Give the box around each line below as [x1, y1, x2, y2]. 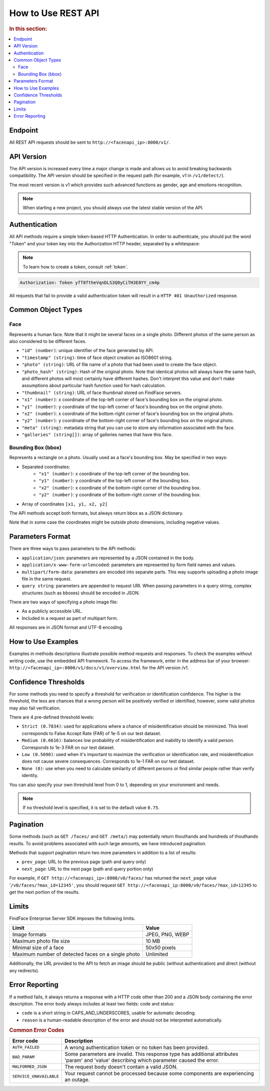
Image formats [12, 931, 47, 938]
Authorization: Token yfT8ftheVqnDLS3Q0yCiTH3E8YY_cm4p [19, 279, 160, 285]
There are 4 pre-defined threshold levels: [9, 714, 94, 720]
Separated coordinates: [21, 464, 70, 470]
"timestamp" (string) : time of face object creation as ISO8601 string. [21, 354, 173, 360]
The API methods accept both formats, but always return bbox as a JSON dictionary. [9, 510, 183, 516]
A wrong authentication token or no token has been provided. [64, 1044, 209, 1051]
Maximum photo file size [12, 938, 70, 945]
